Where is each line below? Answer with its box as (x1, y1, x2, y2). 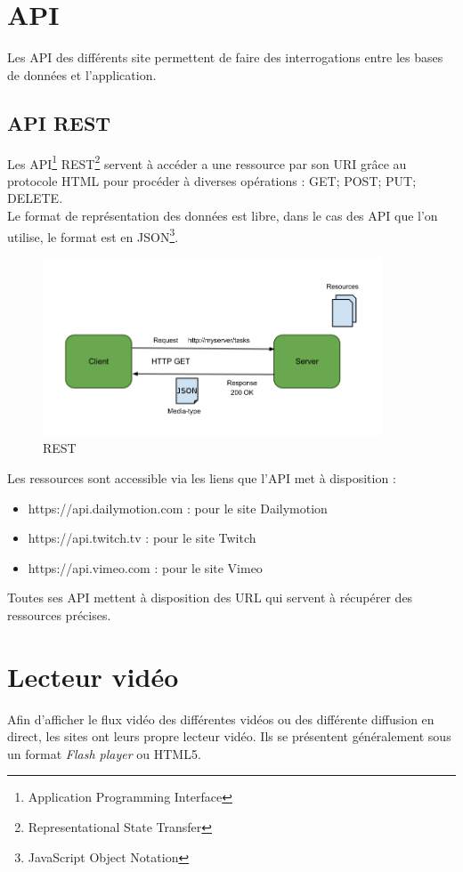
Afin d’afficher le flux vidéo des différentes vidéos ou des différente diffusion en (7, 709, 435, 728)
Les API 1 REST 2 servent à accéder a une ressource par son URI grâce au (7, 151, 407, 173)
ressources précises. (7, 605, 111, 624)
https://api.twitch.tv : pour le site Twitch (28, 529, 256, 547)
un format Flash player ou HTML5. (7, 744, 201, 763)
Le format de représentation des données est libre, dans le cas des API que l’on (7, 206, 438, 224)
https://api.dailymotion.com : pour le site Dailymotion (28, 498, 328, 517)
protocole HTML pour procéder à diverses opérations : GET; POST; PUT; (7, 171, 417, 190)
